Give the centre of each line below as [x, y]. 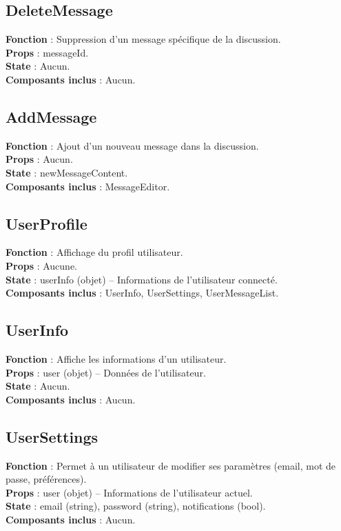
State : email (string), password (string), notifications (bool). [136, 506]
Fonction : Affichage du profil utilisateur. [94, 252]
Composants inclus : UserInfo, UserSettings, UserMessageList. [142, 293]
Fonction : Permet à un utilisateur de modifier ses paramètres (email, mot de [170, 465]
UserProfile [46, 223]
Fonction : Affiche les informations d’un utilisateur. [116, 358]
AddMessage [51, 116]
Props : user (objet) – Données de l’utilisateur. [106, 372]
